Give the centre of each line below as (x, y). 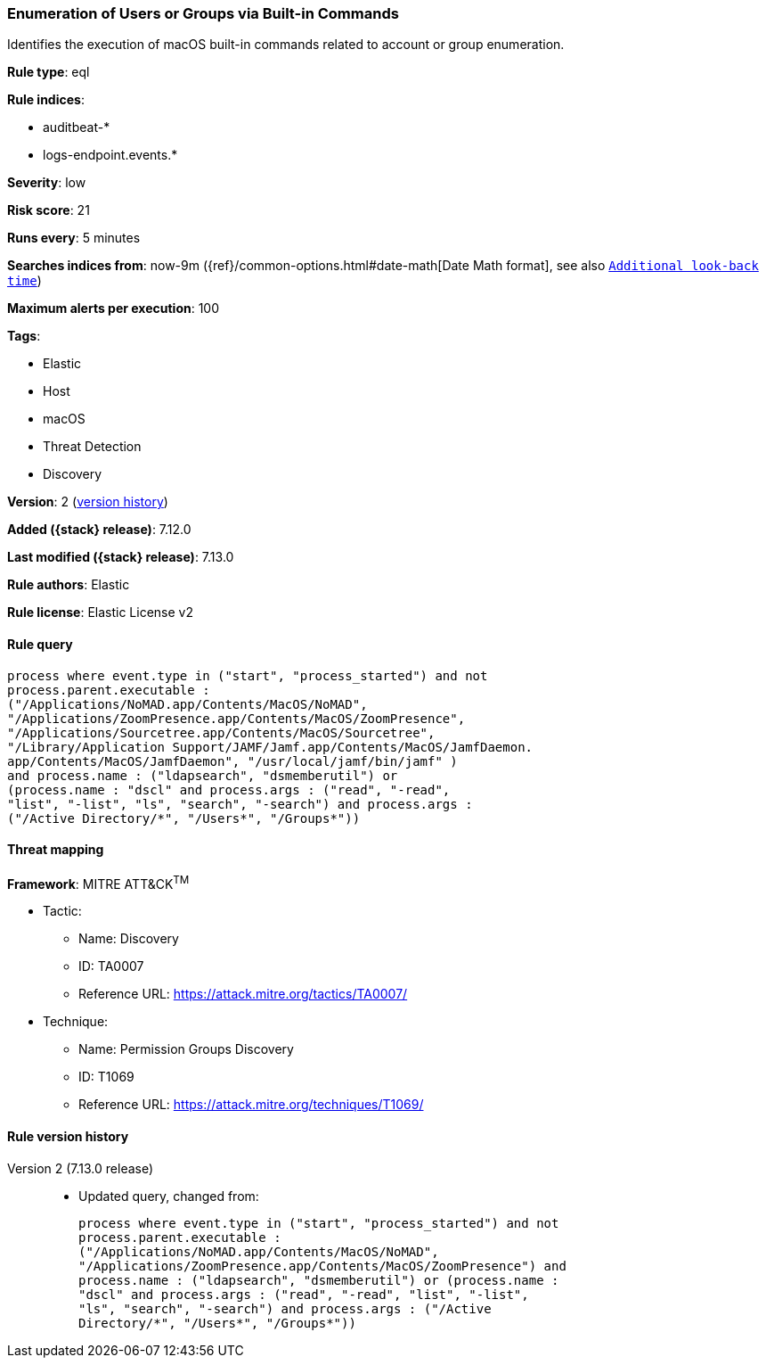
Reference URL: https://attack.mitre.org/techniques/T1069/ (251, 1105)
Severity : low (47, 183)
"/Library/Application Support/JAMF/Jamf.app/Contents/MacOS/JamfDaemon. (270, 747)
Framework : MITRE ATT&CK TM (98, 882)
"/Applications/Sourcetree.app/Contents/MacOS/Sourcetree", (221, 732)
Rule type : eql (49, 72)
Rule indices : (46, 100)
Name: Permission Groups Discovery (186, 1049)
